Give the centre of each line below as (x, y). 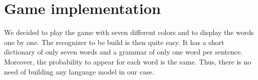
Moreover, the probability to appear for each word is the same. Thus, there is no (128, 61)
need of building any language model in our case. (79, 71)
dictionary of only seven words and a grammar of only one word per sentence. (123, 52)
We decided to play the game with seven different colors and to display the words (129, 32)
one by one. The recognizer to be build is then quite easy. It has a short (114, 42)
